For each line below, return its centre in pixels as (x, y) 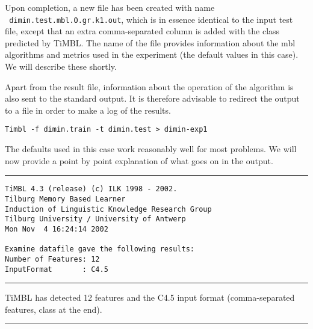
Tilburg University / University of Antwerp (95, 219)
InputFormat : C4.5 (57, 269)
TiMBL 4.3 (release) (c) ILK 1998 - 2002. (91, 189)
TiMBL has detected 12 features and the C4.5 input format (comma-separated (150, 297)
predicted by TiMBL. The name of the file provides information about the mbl (150, 42)
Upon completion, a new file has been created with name (110, 7)
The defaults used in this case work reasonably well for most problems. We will (151, 149)
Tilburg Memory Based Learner (65, 199)
